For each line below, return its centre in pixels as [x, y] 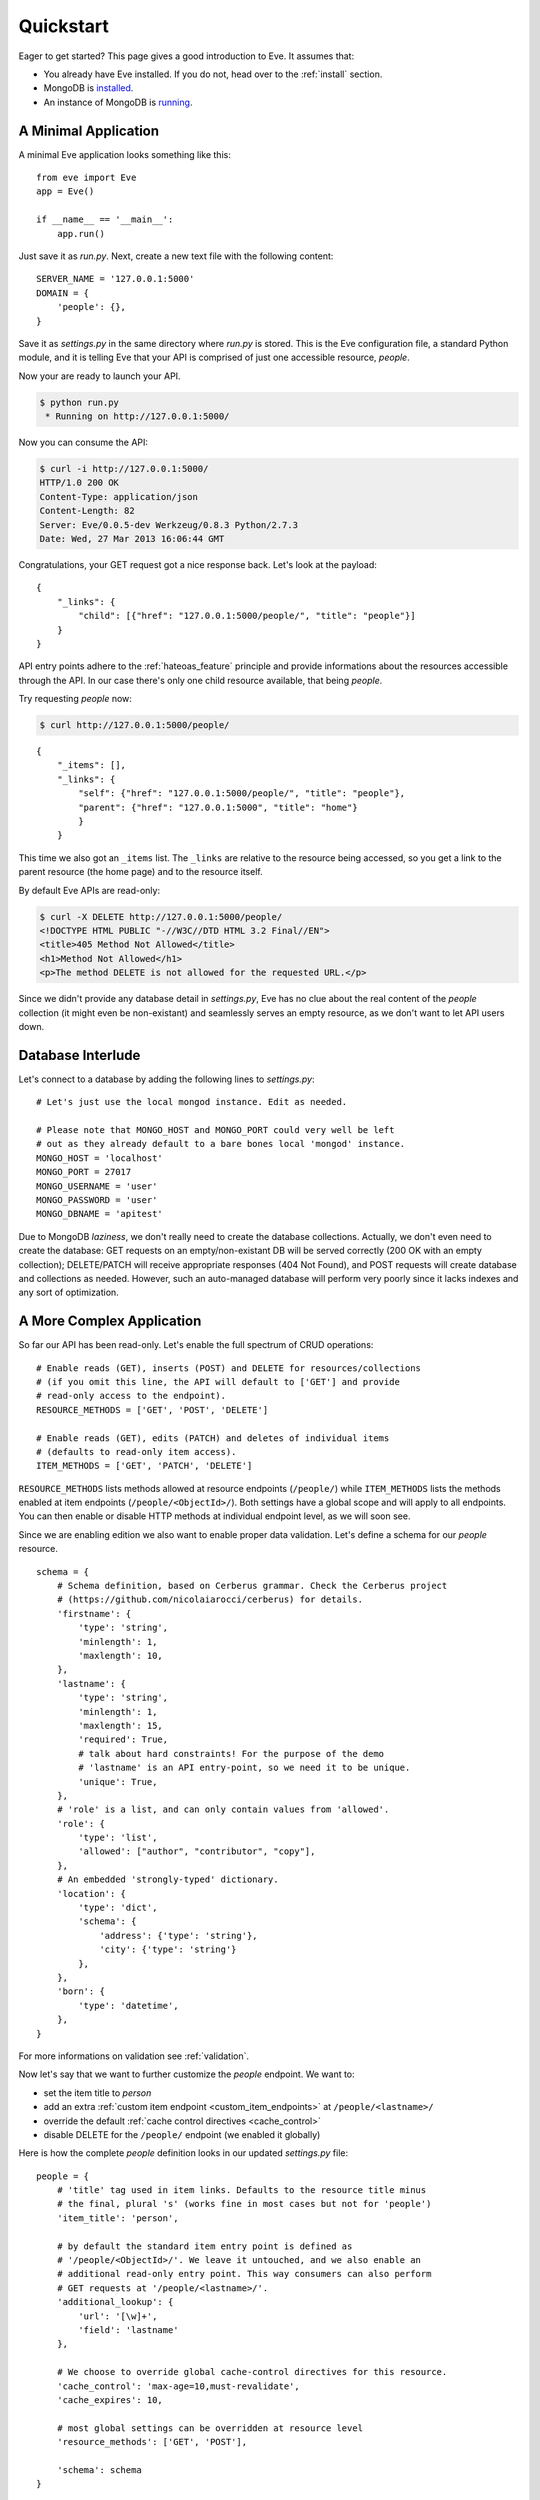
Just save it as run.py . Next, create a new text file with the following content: [176, 256]
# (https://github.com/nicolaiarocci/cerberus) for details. [210, 1599]
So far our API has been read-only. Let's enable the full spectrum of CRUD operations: [196, 1345]
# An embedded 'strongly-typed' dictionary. [167, 1879]
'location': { [91, 1893]
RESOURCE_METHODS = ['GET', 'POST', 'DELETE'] [152, 1409]
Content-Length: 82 [87, 511]
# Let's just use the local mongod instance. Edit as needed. [192, 1102]
